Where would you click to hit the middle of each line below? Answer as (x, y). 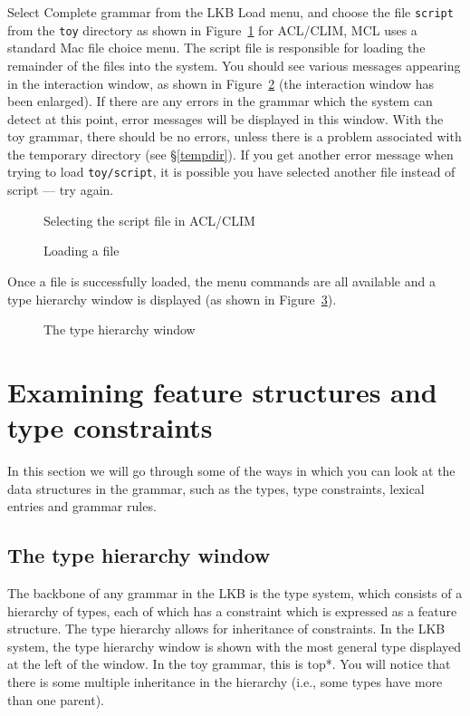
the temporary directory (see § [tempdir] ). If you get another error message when (230, 154)
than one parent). (56, 699)
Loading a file (82, 251)
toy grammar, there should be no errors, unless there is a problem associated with (235, 136)
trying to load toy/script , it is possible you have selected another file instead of (231, 172)
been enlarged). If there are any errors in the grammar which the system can (220, 101)
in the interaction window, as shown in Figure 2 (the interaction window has (221, 83)
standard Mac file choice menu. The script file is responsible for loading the (216, 48)
